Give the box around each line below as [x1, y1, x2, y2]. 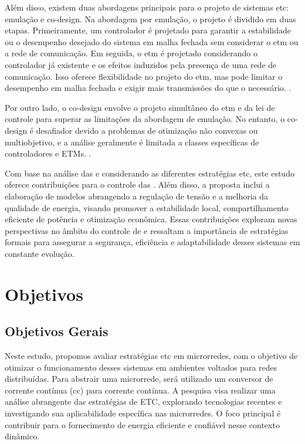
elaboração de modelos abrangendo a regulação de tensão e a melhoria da [5, 189, 269, 202]
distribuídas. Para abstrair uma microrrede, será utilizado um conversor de [5, 372, 273, 385]
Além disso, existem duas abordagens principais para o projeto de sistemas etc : [5, 1, 289, 13]
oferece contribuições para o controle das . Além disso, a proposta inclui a [5, 178, 270, 191]
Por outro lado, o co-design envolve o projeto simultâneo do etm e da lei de [5, 101, 275, 113]
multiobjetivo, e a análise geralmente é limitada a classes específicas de [5, 135, 259, 148]
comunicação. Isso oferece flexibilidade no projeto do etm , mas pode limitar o [5, 70, 283, 82]
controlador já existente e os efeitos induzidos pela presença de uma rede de [5, 58, 277, 70]
